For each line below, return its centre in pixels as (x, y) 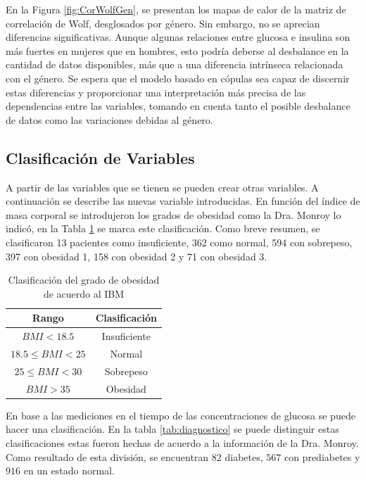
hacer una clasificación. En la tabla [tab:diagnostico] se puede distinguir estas (172, 429)
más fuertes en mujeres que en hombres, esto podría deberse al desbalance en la (177, 50)
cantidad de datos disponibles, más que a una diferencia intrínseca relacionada (175, 64)
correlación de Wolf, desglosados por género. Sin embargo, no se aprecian (163, 23)
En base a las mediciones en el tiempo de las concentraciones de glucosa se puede (181, 415)
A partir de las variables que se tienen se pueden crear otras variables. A (162, 187)
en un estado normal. (69, 470)
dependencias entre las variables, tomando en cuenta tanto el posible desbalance (178, 106)
